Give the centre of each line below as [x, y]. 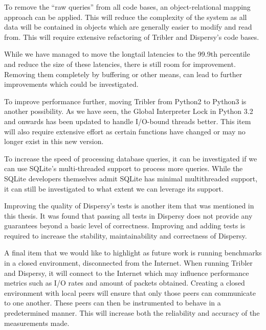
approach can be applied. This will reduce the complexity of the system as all [126, 17]
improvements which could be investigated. [71, 84]
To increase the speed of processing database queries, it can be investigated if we [131, 158]
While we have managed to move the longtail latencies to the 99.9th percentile [127, 54]
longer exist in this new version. [54, 141]
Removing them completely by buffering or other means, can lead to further [123, 74]
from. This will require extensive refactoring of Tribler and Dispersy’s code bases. [132, 37]
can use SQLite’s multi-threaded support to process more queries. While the [124, 168]
